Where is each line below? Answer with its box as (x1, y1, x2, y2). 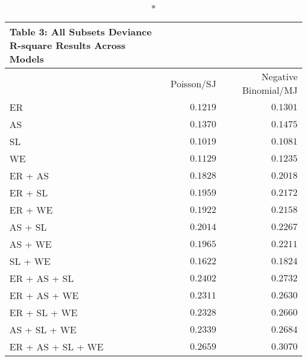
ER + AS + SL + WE (9, 340, 104, 353)
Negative (262, 70, 298, 83)
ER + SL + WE (9, 306, 78, 319)
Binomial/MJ (242, 83, 298, 97)
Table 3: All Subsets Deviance (9, 25, 152, 38)
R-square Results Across (9, 38, 126, 52)
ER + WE (9, 203, 53, 216)
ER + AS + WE (9, 288, 79, 302)
